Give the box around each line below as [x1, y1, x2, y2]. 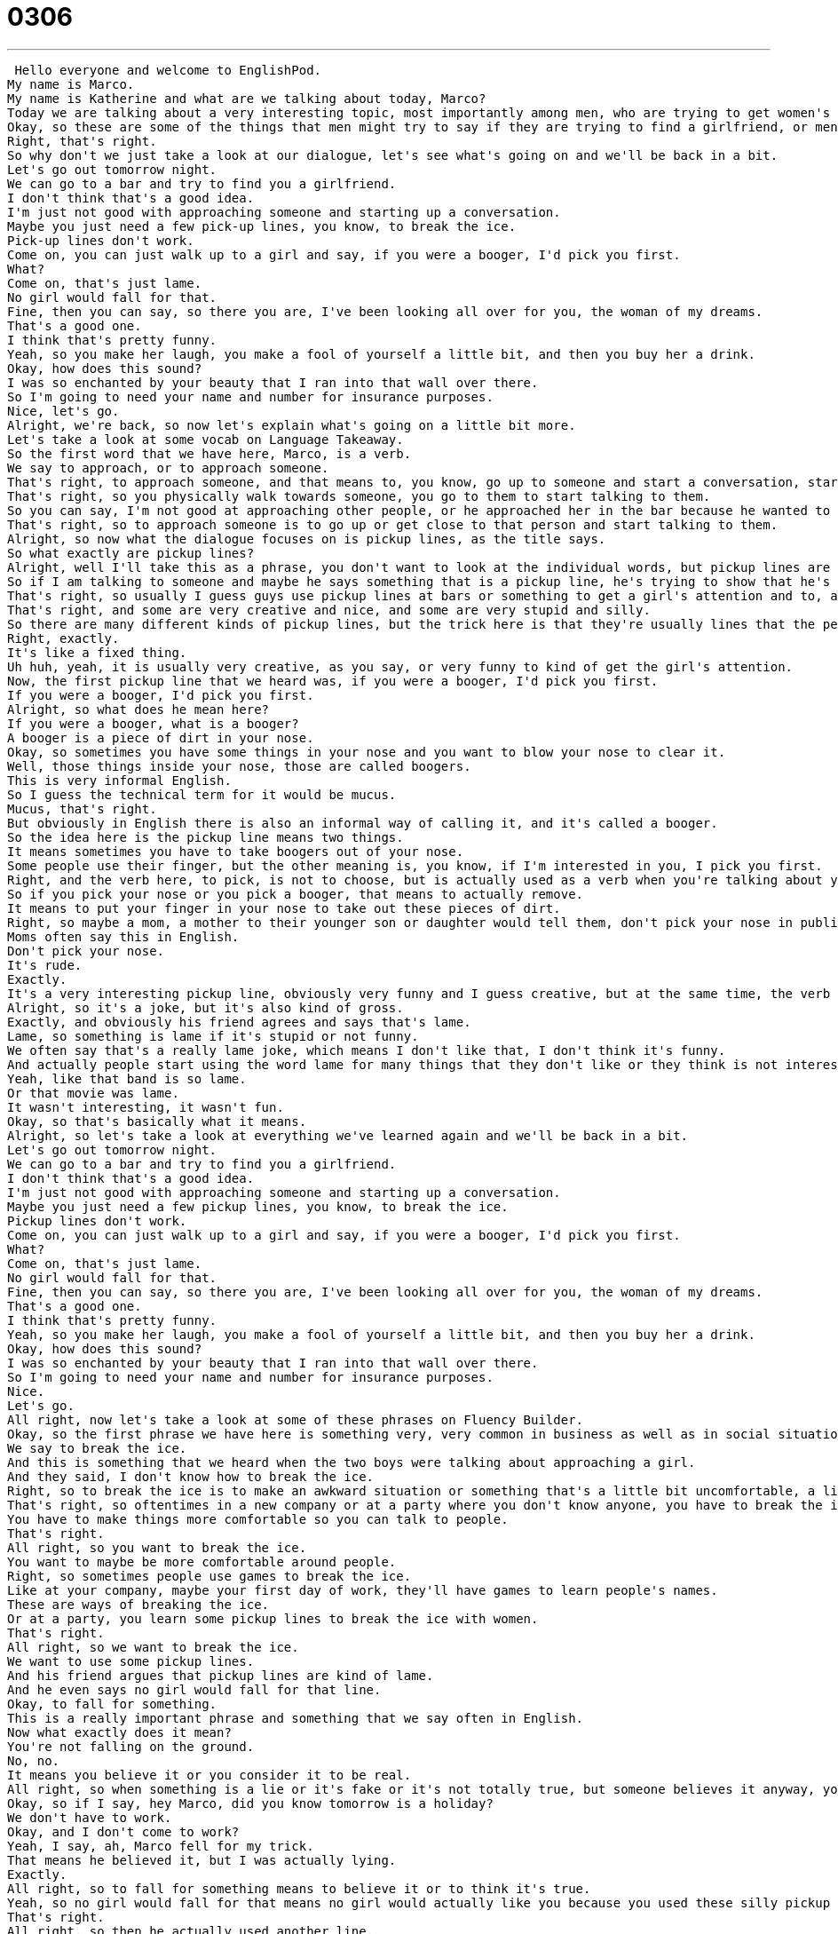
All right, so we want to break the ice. [7, 1639, 299, 1654]
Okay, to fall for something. [7, 1696, 217, 1711]
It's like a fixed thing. [7, 645, 187, 660]
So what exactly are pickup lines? [7, 545, 255, 560]
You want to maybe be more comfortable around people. [7, 1554, 397, 1569]
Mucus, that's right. [7, 801, 157, 816]
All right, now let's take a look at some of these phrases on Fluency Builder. [7, 1412, 584, 1427]
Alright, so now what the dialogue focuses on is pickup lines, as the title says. [7, 531, 606, 546]
